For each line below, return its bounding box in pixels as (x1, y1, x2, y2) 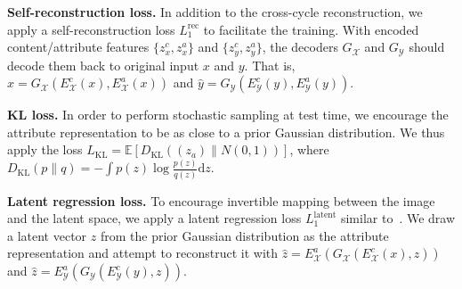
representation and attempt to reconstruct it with (7, 244, 279, 262)
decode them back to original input (7, 55, 199, 74)
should (409, 37, 445, 56)
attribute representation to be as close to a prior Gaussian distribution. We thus (7, 122, 445, 141)
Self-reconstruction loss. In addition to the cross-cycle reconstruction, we (7, 3, 423, 21)
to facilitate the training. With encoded (203, 20, 419, 38)
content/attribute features (7, 37, 150, 56)
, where (289, 140, 329, 159)
